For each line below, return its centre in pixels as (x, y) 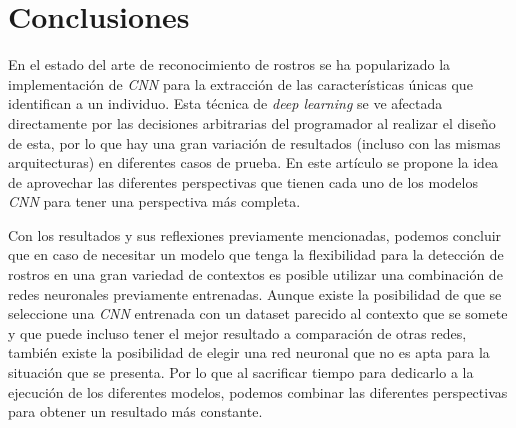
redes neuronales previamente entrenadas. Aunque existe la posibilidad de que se (255, 293)
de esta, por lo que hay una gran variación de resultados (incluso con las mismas (254, 142)
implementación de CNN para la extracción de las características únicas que (240, 83)
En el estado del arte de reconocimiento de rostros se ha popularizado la (229, 64)
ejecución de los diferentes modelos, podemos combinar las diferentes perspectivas (258, 391)
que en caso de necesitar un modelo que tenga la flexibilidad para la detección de (256, 254)
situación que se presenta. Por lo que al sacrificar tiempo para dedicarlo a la (241, 372)
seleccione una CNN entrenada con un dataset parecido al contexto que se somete (258, 313)
